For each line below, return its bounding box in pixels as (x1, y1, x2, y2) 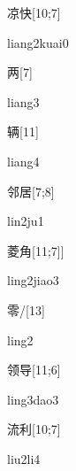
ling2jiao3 (7, 271, 59, 290)
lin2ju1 (7, 212, 44, 230)
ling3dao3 (7, 390, 59, 408)
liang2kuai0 (7, 33, 69, 51)
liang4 (7, 151, 40, 170)
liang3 (7, 92, 40, 111)
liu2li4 (7, 449, 41, 467)
